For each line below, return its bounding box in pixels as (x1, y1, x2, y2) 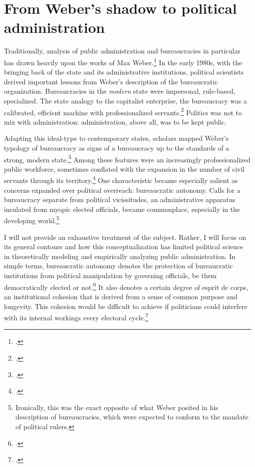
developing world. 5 (4, 214, 59, 226)
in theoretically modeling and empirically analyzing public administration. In (4, 251, 235, 261)
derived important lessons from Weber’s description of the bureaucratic (4, 76, 218, 86)
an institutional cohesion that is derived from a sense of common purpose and (4, 291, 238, 301)
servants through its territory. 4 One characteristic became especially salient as (4, 174, 238, 185)
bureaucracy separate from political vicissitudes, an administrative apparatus (4, 194, 236, 205)
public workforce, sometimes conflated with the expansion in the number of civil (4, 163, 245, 174)
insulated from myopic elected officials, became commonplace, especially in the (4, 204, 240, 214)
